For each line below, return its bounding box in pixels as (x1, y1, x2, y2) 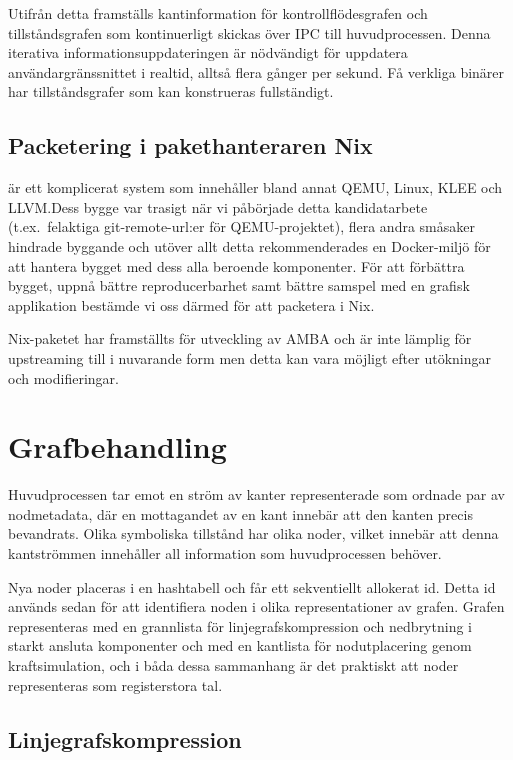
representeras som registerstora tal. (8, 674, 223, 695)
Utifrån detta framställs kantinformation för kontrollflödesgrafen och (8, 3, 428, 23)
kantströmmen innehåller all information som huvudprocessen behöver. (8, 543, 442, 564)
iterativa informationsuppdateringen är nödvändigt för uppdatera (8, 42, 408, 63)
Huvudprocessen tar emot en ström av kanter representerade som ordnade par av (8, 484, 505, 505)
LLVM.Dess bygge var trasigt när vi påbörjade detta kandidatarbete (8, 196, 428, 217)
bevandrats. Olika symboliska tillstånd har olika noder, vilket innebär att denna (8, 523, 499, 544)
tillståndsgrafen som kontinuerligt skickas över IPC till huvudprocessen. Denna (8, 22, 491, 43)
